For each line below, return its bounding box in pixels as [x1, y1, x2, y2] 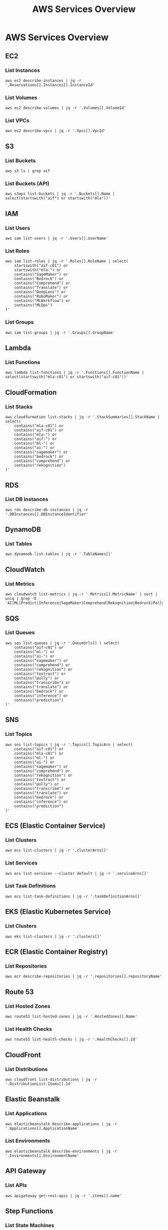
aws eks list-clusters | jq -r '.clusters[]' [5, 934, 101, 939]
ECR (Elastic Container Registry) [5, 947, 108, 956]
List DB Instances [5, 496, 48, 503]
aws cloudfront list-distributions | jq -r [5, 1077, 97, 1082]
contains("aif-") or [14, 436, 57, 442]
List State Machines [5, 1221, 54, 1228]
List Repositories [5, 962, 47, 969]
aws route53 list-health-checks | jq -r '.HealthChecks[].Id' [5, 1037, 137, 1042]
